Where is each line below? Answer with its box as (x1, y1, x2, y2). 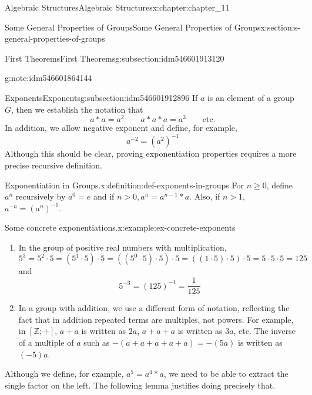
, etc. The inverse (233, 325, 296, 337)
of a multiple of (18, 336, 74, 348)
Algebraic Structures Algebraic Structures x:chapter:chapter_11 (5, 1, 230, 13)
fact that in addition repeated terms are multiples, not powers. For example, (18, 313, 294, 325)
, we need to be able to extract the (163, 367, 288, 380)
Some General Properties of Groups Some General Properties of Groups (5, 21, 261, 33)
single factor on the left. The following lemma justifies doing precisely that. (5, 379, 276, 391)
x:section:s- (260, 21, 300, 33)
